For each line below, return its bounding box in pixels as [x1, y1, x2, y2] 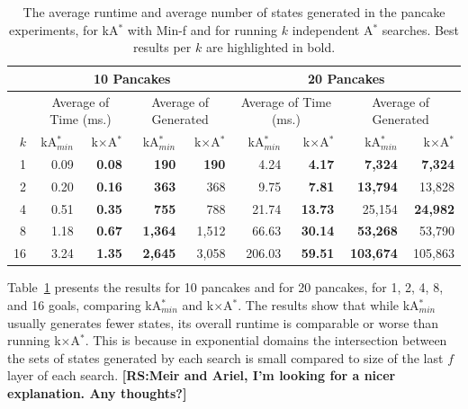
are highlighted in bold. [205, 38, 336, 57]
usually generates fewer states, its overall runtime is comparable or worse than [7, 313, 439, 332]
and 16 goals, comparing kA [7, 295, 162, 314]
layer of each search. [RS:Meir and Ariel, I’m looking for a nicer [7, 366, 396, 385]
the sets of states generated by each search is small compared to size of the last [7, 348, 444, 367]
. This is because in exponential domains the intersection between [85, 331, 447, 350]
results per [132, 38, 192, 57]
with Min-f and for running [127, 20, 277, 39]
